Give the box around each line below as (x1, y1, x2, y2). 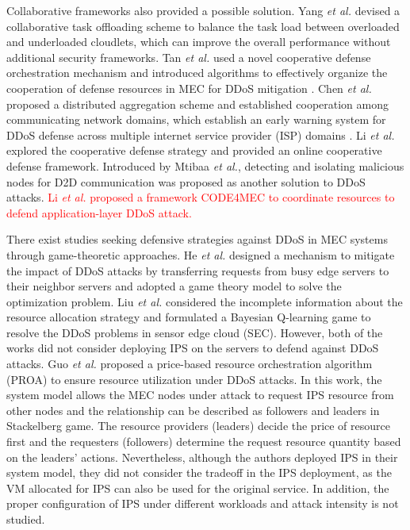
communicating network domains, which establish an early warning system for (6, 111, 386, 128)
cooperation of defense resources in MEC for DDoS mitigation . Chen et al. (6, 79, 372, 96)
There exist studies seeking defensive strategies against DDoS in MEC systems (6, 231, 388, 248)
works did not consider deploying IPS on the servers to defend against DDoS (6, 340, 379, 356)
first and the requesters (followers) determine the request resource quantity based (6, 433, 401, 450)
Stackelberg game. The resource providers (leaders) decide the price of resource (6, 417, 390, 434)
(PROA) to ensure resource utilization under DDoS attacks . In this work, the (6, 371, 382, 387)
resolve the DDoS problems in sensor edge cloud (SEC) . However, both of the (6, 324, 383, 340)
